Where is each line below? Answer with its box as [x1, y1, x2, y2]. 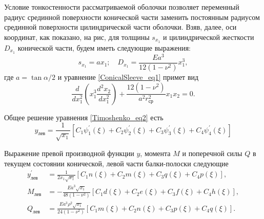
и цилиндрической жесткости [163, 31, 254, 42]
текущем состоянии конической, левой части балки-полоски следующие [4, 158, 229, 168]
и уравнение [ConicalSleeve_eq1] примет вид [57, 72, 199, 82]
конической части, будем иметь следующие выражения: [17, 42, 191, 53]
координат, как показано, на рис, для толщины [4, 31, 150, 42]
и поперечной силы [182, 147, 242, 158]
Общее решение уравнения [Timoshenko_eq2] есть [4, 112, 164, 122]
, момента [140, 147, 171, 158]
